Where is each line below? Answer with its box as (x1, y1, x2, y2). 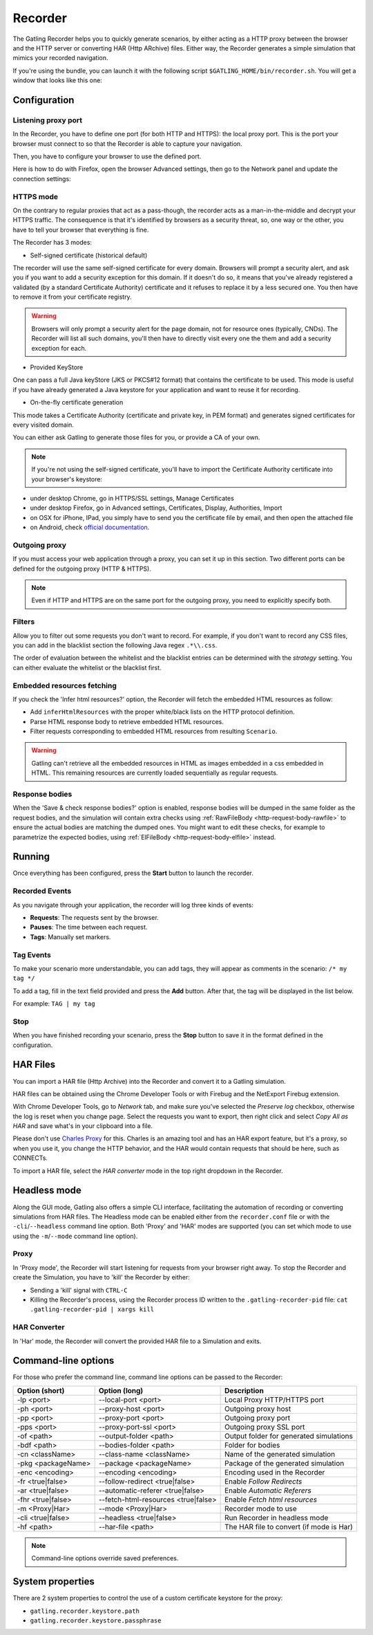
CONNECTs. (12, 1154, 48, 1162)
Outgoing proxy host (224, 1404, 291, 1414)
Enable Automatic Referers (224, 1486, 312, 1495)
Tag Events (12, 950, 51, 959)
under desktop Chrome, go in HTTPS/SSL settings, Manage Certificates (30, 494, 234, 502)
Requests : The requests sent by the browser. (30, 913, 159, 921)
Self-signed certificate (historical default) (30, 251, 148, 259)
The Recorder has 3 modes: (12, 239, 93, 247)
